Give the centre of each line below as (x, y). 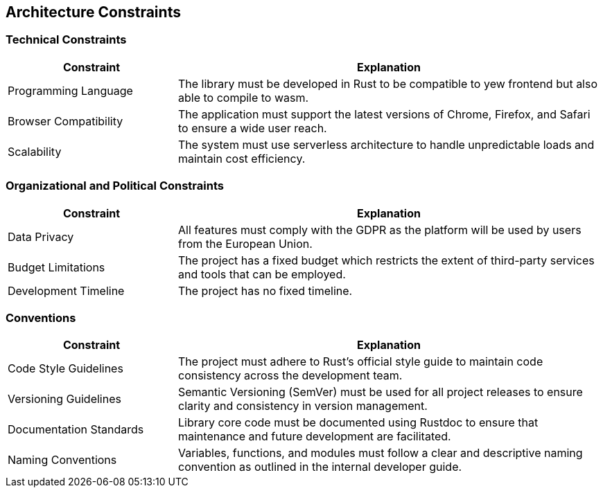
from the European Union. (245, 243)
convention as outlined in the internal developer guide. (320, 467)
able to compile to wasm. (243, 97)
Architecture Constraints (93, 12)
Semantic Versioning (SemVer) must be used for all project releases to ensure (380, 392)
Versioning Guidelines (64, 399)
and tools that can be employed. (262, 274)
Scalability (35, 151)
